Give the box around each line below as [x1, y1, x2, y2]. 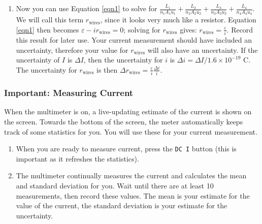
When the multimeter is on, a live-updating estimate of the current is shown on [4, 106, 252, 117]
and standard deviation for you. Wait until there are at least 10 [16, 180, 214, 191]
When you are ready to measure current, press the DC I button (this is [16, 143, 237, 154]
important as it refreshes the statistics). [16, 153, 139, 164]
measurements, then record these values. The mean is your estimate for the [16, 190, 250, 201]
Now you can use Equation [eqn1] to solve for [16, 3, 157, 13]
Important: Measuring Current [4, 86, 134, 99]
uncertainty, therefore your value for [16, 44, 128, 55]
